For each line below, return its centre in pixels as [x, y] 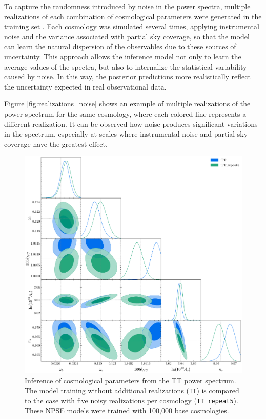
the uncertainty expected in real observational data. [85, 86]
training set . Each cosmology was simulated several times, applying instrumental [132, 26]
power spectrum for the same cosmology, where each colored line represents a [125, 113]
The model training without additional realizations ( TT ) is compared [132, 390]
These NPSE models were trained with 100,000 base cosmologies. [127, 410]
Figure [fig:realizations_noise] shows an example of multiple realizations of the [127, 104]
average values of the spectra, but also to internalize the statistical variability [126, 66]
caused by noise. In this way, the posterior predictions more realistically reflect [127, 76]
